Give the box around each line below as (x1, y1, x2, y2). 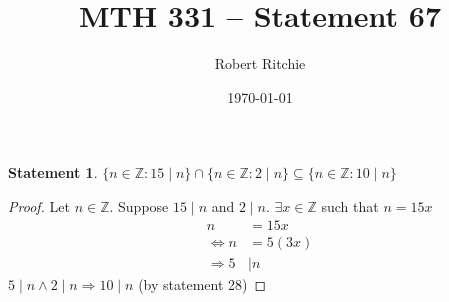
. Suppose (109, 195, 169, 216)
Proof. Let (8, 195, 70, 216)
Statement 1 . (8, 162, 98, 183)
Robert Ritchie (214, 53, 306, 74)
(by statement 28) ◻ (138, 273, 267, 294)
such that (321, 195, 379, 216)
